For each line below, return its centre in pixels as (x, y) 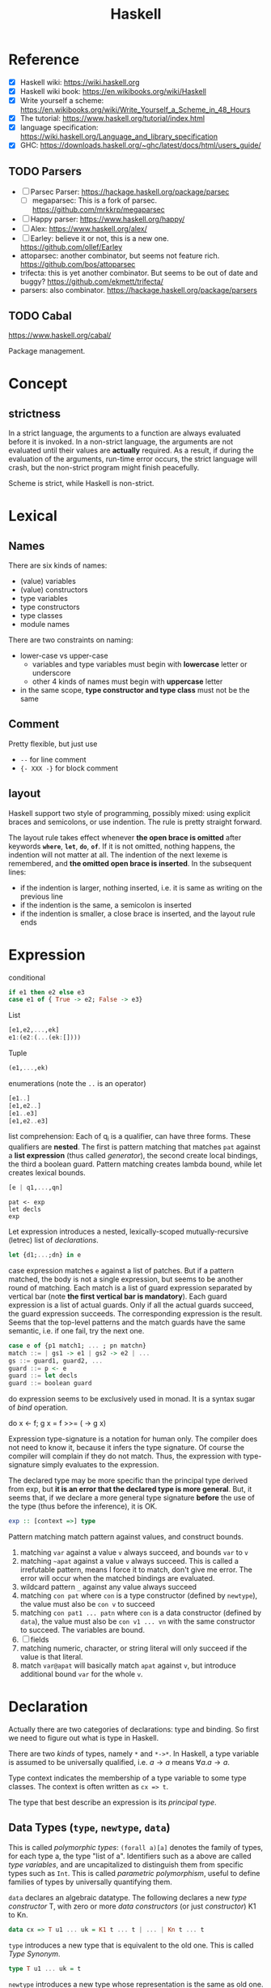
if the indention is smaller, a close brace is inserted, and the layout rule (138, 913)
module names (45, 624)
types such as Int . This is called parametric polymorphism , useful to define (134, 1873)
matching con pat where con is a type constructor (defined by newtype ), (139, 1595)
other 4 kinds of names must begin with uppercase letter (127, 681)
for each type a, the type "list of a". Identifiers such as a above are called (130, 1856)
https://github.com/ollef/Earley (71, 247)
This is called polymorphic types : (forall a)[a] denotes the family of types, (136, 1847)
